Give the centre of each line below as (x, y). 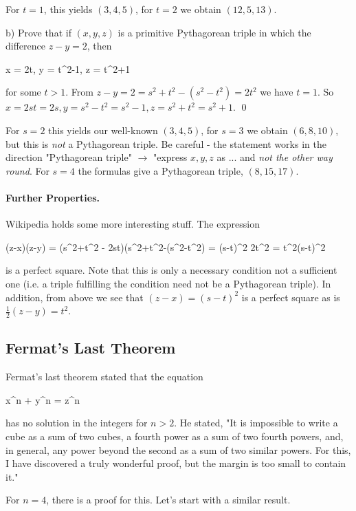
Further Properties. (53, 197)
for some (23, 92)
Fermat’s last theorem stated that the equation (104, 377)
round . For (27, 170)
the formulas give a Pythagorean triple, (160, 170)
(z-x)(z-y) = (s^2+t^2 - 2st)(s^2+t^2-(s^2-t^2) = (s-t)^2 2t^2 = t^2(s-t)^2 (166, 247)
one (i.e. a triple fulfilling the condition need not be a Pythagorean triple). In (168, 283)
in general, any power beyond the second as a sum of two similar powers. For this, (178, 449)
